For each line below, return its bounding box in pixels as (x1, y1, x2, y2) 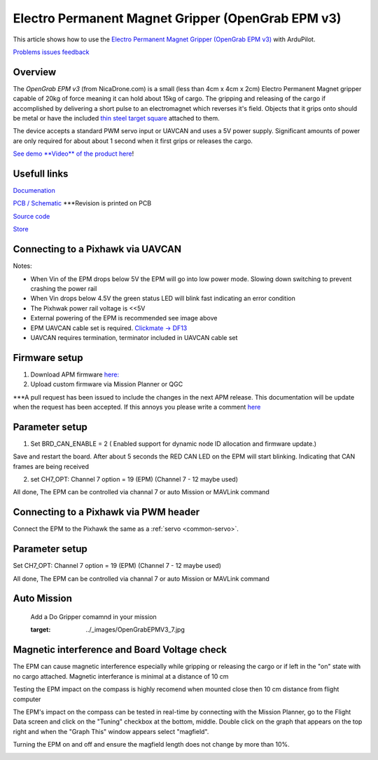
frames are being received (13, 462, 90, 470)
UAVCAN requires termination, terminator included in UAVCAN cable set (30, 333, 238, 341)
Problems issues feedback (13, 48, 90, 56)
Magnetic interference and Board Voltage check (13, 644, 227, 656)
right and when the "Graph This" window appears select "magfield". (13, 727, 209, 735)
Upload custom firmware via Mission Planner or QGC (30, 380, 183, 388)
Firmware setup (13, 351, 83, 364)
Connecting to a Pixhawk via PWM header (13, 506, 200, 518)
